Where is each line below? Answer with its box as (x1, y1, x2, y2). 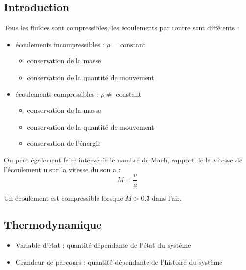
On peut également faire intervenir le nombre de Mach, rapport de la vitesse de (4, 154, 243, 164)
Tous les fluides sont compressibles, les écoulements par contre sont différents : (4, 23, 239, 33)
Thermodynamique (4, 217, 102, 232)
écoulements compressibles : (15, 88, 99, 99)
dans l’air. (152, 193, 182, 203)
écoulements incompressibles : (15, 39, 104, 49)
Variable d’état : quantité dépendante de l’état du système (15, 240, 191, 250)
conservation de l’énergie (27, 138, 101, 148)
